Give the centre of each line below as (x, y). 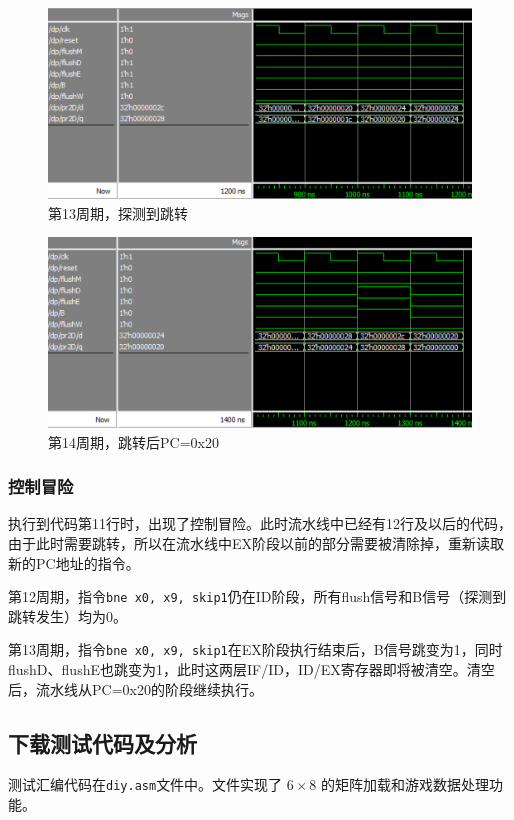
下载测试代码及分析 (102, 742)
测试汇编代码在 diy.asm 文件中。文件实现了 (145, 784)
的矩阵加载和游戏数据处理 (405, 784)
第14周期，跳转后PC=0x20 (133, 441)
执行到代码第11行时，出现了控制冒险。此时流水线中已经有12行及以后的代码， (260, 523)
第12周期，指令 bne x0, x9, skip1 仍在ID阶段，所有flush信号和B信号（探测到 (257, 596)
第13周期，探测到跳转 (118, 212)
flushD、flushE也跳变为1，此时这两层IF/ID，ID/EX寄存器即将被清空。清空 (251, 669)
